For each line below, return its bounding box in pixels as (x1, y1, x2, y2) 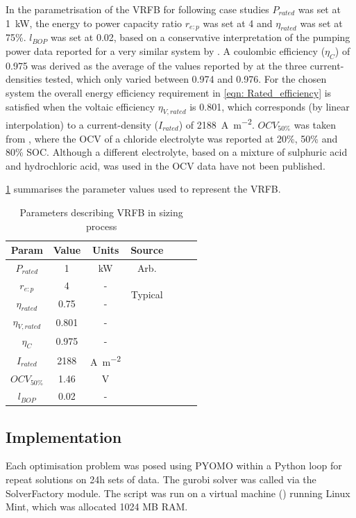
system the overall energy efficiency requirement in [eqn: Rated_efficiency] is (6, 85, 332, 99)
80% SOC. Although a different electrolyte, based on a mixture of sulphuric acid (6, 145, 348, 159)
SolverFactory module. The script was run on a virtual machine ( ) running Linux (6, 485, 350, 500)
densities (6, 72, 42, 86)
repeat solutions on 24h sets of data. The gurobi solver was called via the (6, 471, 316, 486)
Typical (130, 287, 163, 302)
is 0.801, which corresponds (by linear (189, 99, 350, 113)
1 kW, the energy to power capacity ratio (6, 15, 183, 30)
